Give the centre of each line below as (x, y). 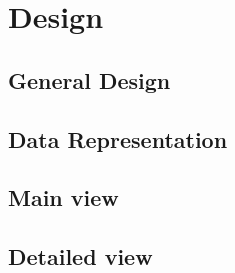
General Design (89, 79)
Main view (63, 197)
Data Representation (118, 138)
